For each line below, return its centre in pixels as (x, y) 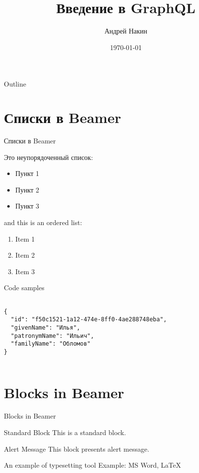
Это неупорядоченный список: (48, 157)
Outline (15, 84)
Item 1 (25, 238)
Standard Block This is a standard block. (65, 432)
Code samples (24, 288)
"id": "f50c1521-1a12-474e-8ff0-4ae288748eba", (89, 320)
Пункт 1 (27, 173)
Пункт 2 (27, 189)
